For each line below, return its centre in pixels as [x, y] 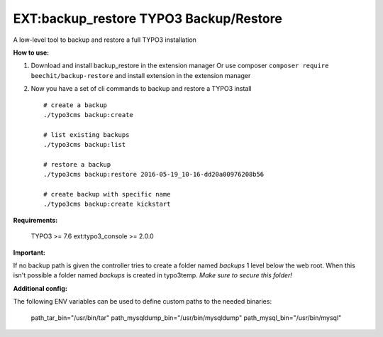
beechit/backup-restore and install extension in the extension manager [141, 75]
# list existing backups [87, 134]
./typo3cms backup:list [85, 145]
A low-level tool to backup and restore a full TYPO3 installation [105, 40]
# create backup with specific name [107, 194]
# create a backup [76, 105]
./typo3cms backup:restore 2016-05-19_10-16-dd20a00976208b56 [154, 175]
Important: [29, 253]
